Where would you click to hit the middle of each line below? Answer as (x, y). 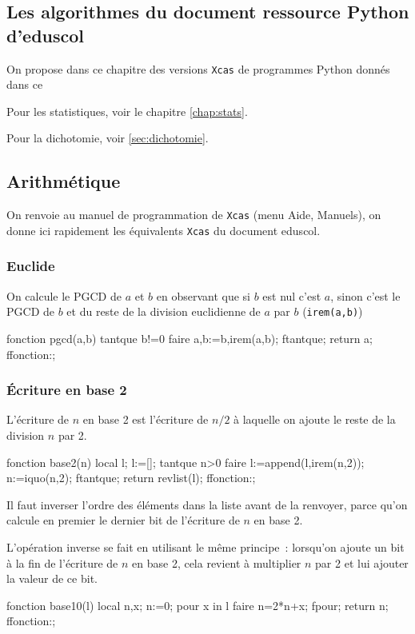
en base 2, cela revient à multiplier (217, 562)
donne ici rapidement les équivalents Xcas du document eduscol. (164, 230)
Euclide (31, 266)
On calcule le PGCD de (64, 295)
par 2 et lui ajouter (362, 562)
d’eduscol (46, 35)
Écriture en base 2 (67, 390)
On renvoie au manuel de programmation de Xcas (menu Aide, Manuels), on (194, 215)
